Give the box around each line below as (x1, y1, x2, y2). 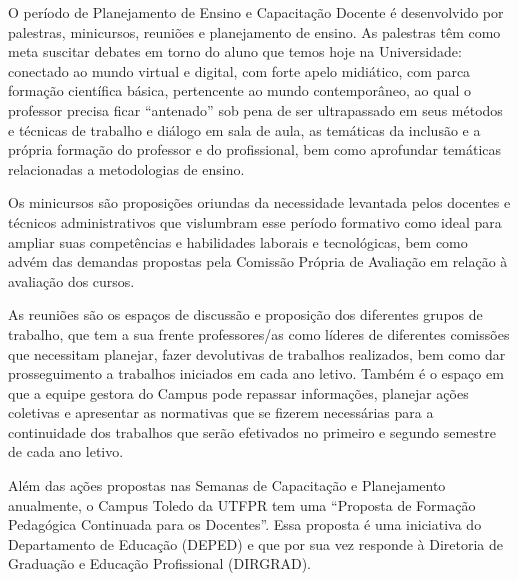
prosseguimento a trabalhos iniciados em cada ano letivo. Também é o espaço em (8, 363, 504, 384)
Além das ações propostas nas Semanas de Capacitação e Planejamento (8, 475, 446, 496)
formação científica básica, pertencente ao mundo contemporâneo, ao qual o (8, 80, 471, 101)
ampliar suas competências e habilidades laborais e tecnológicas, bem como (8, 231, 468, 252)
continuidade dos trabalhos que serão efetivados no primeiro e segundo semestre (8, 421, 496, 442)
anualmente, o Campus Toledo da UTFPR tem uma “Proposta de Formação (8, 494, 476, 515)
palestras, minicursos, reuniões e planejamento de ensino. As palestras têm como (8, 21, 501, 42)
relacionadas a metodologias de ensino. (8, 158, 245, 179)
